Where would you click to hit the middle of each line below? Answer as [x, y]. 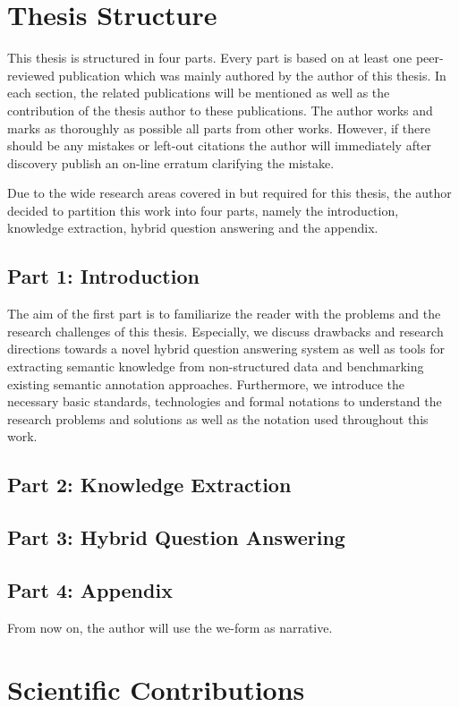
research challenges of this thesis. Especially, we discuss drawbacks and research [225, 331]
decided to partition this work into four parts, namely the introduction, [203, 210]
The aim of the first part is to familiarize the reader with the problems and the [224, 314]
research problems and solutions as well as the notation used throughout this [218, 418]
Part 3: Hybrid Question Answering [176, 537]
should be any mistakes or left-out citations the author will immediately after [220, 145]
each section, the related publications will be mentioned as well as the [199, 93]
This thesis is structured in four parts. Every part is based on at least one [210, 58]
